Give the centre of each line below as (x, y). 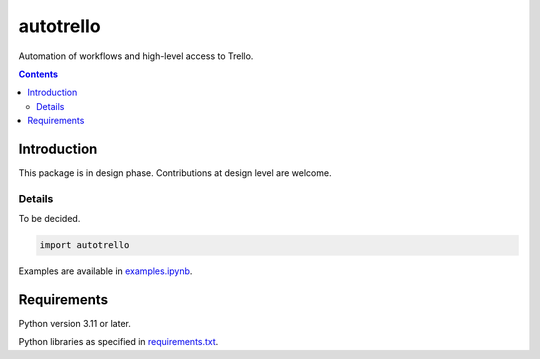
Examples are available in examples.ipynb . (105, 271)
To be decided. (49, 219)
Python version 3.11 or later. (75, 324)
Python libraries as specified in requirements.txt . (118, 342)
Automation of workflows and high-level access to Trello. (136, 56)
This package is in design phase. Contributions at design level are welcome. (175, 173)
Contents (38, 74)
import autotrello (84, 245)
